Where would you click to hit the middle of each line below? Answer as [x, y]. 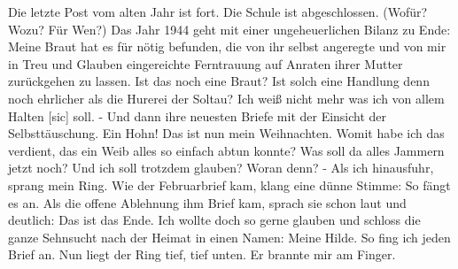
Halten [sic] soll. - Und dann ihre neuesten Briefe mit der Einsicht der [198, 115]
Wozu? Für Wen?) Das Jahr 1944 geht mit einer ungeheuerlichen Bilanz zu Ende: [229, 29]
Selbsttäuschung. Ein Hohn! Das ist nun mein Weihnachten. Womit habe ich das [226, 133]
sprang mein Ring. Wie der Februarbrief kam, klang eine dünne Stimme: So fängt [229, 184]
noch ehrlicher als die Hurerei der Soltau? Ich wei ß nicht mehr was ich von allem [226, 98]
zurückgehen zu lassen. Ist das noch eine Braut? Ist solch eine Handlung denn [219, 81]
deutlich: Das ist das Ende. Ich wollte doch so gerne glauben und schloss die [214, 220]
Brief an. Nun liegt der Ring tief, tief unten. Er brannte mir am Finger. [202, 254]
